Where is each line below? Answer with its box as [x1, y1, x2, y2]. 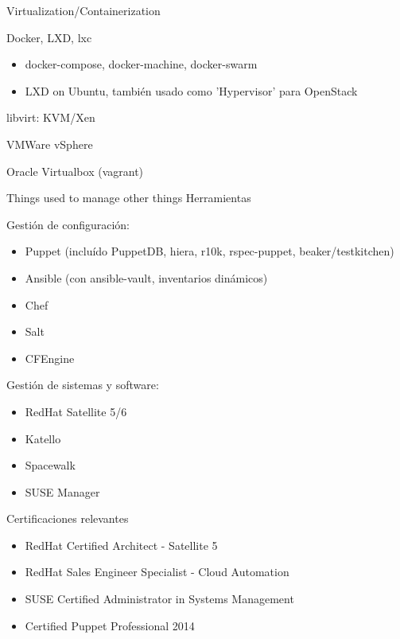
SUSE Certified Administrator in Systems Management [25, 590, 294, 607]
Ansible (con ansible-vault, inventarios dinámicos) [25, 269, 268, 286]
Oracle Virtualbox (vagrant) [6, 162, 144, 179]
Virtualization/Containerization [6, 2, 161, 18]
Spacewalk [25, 457, 76, 473]
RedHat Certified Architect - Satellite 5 [25, 536, 218, 553]
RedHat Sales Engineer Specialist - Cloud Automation [25, 563, 289, 580]
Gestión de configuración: [6, 216, 130, 232]
